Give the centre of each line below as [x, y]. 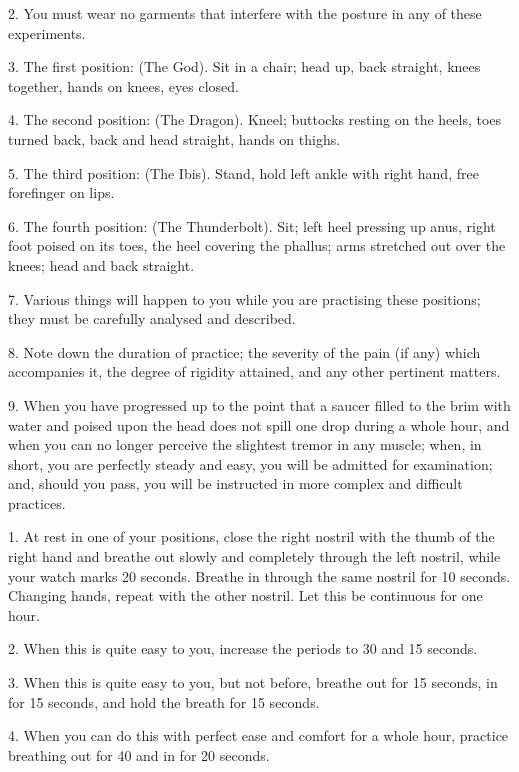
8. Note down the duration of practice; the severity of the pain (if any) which [244, 351]
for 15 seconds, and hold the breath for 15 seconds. [164, 701]
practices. [37, 502]
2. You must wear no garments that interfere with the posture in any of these [245, 13]
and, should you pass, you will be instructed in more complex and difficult [235, 483]
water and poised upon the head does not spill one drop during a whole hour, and [259, 424]
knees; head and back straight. [101, 264]
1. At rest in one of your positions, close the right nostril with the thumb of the [251, 536]
